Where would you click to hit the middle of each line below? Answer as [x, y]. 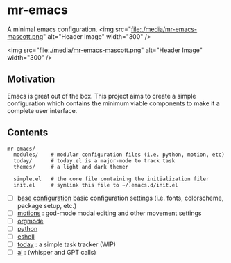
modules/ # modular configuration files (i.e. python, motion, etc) [119, 155]
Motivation [31, 79]
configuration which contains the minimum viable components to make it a [113, 103]
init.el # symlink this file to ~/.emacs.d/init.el [96, 185]
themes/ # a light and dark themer [71, 167]
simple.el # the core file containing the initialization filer [111, 179]
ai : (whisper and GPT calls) [57, 252]
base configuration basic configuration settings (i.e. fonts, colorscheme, [120, 198]
